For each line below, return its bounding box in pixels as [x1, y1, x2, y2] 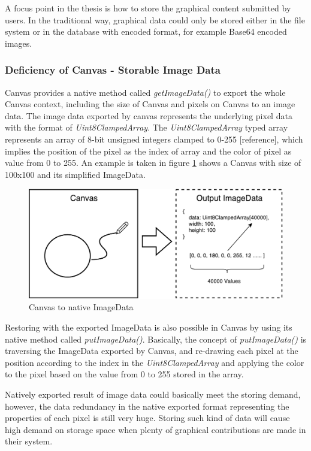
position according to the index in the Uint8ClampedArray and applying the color [5, 356, 304, 368]
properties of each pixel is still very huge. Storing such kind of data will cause [5, 411, 290, 424]
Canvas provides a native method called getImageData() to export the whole [5, 86, 286, 98]
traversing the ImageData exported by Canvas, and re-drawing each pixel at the [5, 344, 298, 357]
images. [5, 37, 32, 49]
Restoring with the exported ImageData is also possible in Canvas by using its [5, 320, 292, 333]
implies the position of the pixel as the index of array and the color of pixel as [5, 144, 292, 157]
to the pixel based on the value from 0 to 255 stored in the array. [5, 368, 244, 380]
